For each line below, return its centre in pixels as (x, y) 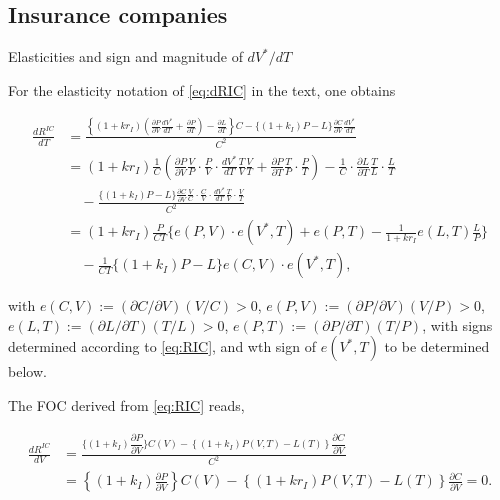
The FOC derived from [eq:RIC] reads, (126, 404)
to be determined (437, 346)
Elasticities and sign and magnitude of (125, 56)
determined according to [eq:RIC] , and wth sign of (162, 346)
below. (27, 371)
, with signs (457, 324)
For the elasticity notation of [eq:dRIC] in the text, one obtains (202, 89)
